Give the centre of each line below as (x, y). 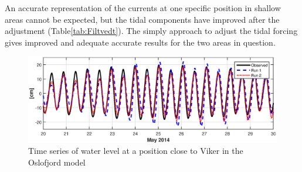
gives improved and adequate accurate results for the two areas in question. (140, 42)
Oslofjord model (57, 162)
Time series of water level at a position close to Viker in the (136, 151)
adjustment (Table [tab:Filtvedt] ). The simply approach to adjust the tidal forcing (151, 31)
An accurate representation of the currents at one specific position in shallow (143, 8)
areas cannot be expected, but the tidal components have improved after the (142, 19)
